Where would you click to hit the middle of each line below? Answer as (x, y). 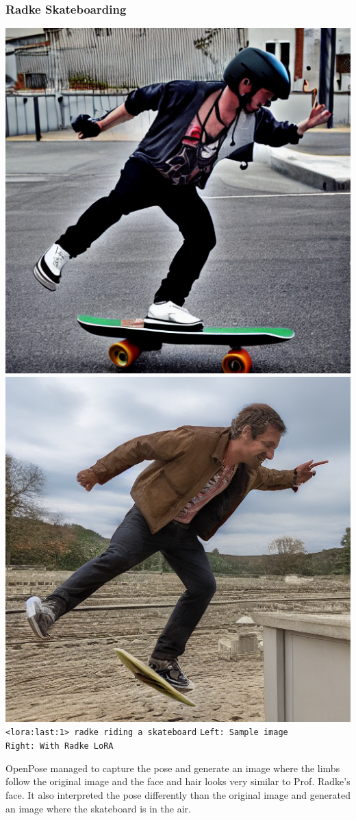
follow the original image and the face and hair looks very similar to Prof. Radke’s (178, 781)
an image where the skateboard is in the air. (98, 808)
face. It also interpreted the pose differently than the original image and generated (178, 794)
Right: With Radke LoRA (60, 746)
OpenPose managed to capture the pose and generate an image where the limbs (173, 768)
